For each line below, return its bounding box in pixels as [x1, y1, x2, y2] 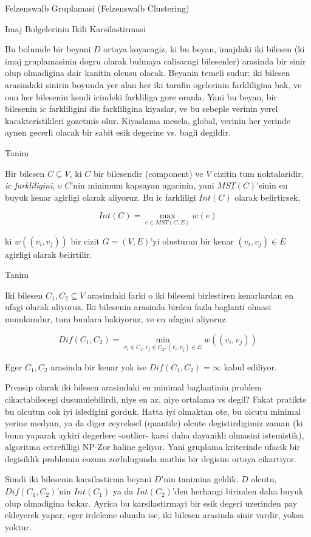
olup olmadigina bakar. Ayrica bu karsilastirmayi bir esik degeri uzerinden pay [5, 496, 298, 509]
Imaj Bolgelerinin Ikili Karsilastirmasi [5, 22, 146, 35]
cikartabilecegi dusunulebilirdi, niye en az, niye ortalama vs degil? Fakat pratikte [5, 392, 306, 405]
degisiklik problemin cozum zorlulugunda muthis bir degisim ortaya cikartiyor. [5, 452, 297, 465]
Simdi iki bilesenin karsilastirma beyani [5, 473, 152, 485]
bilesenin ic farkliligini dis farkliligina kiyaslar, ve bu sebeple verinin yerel [5, 102, 278, 115]
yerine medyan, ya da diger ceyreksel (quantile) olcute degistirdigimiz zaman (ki [5, 417, 303, 429]
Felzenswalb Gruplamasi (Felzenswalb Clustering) [5, 2, 190, 14]
